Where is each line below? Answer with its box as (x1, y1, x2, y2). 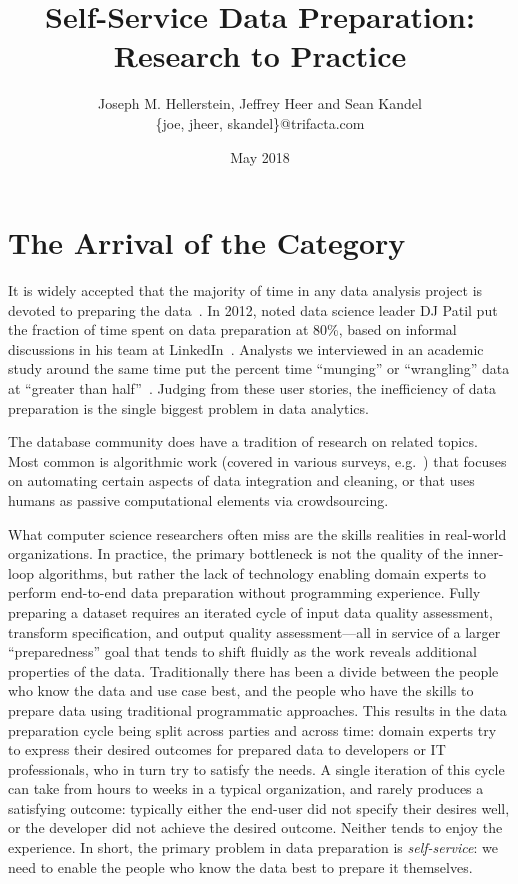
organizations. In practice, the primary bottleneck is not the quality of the (8, 543, 463, 564)
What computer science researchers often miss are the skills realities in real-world (8, 523, 507, 544)
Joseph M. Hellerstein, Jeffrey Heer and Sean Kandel (98, 93, 422, 114)
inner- (467, 543, 504, 564)
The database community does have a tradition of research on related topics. (8, 431, 478, 452)
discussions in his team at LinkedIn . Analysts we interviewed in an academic (8, 338, 484, 359)
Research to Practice (113, 35, 407, 76)
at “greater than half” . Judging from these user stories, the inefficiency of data (8, 378, 496, 398)
